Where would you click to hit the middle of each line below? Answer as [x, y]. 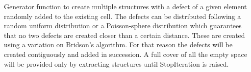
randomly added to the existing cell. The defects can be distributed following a [123, 16]
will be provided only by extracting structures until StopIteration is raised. [116, 63]
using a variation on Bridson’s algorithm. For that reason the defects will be [118, 45]
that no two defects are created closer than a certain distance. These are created [125, 35]
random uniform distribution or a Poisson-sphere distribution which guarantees [123, 26]
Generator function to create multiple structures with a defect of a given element [125, 6]
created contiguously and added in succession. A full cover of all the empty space [125, 54]
